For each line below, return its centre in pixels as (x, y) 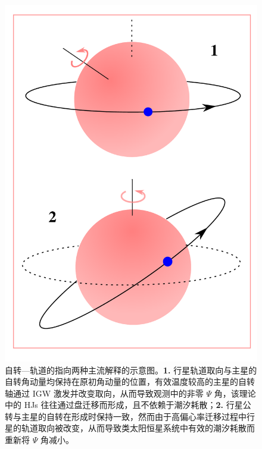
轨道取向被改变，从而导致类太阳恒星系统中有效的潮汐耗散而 (138, 428)
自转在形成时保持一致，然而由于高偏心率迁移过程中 (146, 416)
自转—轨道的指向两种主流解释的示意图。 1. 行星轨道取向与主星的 (131, 370)
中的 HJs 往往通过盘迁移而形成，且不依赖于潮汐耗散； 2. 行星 (124, 405)
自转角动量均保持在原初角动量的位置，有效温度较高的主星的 (121, 382)
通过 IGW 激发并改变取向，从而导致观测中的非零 (108, 393)
